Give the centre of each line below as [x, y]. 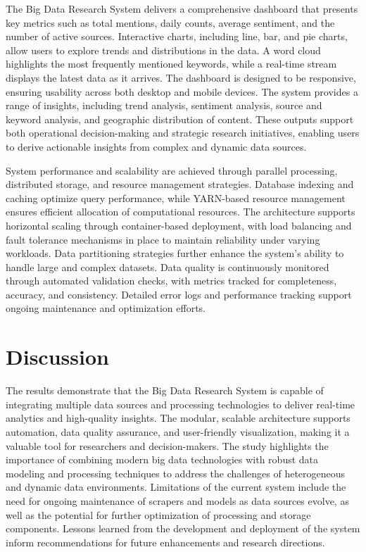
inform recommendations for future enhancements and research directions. [165, 542]
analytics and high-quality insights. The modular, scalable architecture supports [178, 418]
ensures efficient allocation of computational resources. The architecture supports [181, 212]
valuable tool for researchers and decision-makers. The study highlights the [167, 445]
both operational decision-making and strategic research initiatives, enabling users [183, 133]
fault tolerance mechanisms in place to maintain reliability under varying [163, 239]
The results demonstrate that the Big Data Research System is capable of [165, 390]
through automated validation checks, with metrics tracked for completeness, [171, 281]
